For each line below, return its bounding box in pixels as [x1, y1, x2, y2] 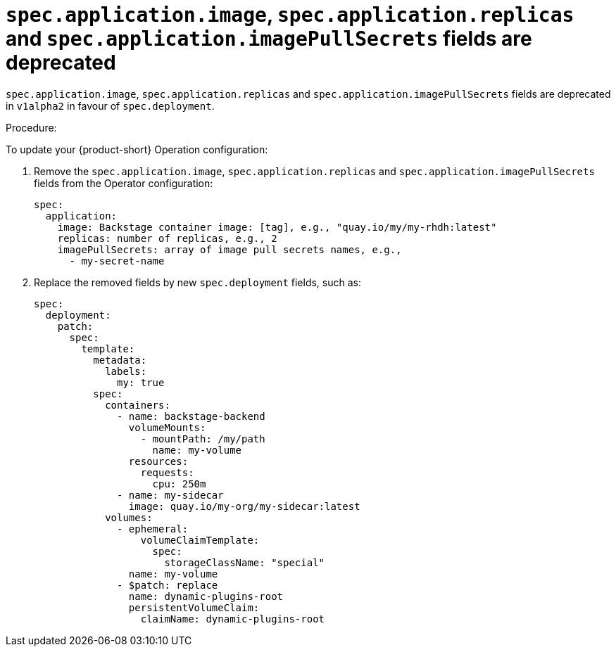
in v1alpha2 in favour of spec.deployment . [6, 99, 215, 112]
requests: [140, 466, 194, 478]
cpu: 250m [152, 478, 206, 490]
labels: [105, 365, 147, 377]
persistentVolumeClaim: [128, 601, 260, 613]
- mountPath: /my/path [140, 433, 265, 445]
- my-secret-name [69, 255, 165, 267]
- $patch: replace [117, 579, 218, 591]
